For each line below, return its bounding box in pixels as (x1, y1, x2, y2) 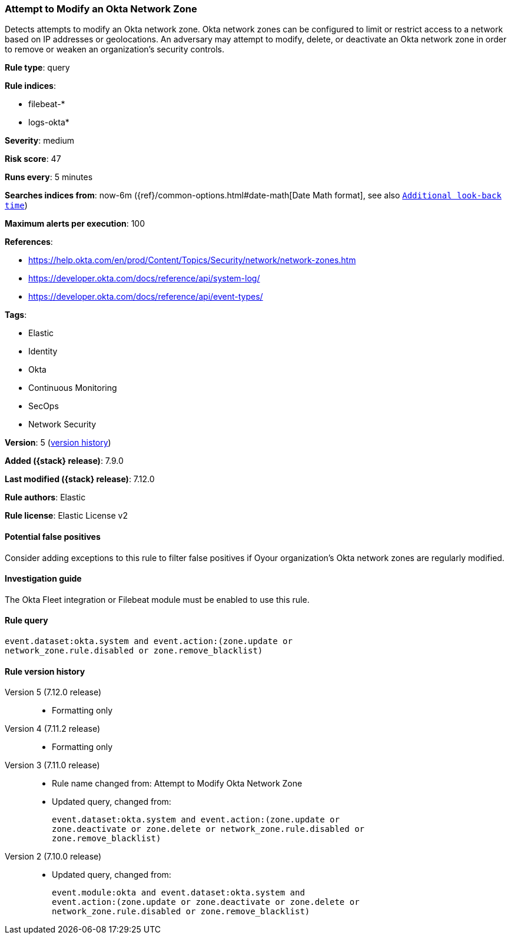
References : (5, 237, 53, 247)
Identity (28, 346, 58, 357)
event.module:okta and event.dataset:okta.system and (52, 888, 305, 898)
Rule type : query (5, 62, 70, 73)
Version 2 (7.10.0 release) (5, 851, 102, 862)
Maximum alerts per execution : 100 (5, 218, 145, 229)
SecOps (28, 401, 59, 412)
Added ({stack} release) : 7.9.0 (5, 456, 124, 466)
